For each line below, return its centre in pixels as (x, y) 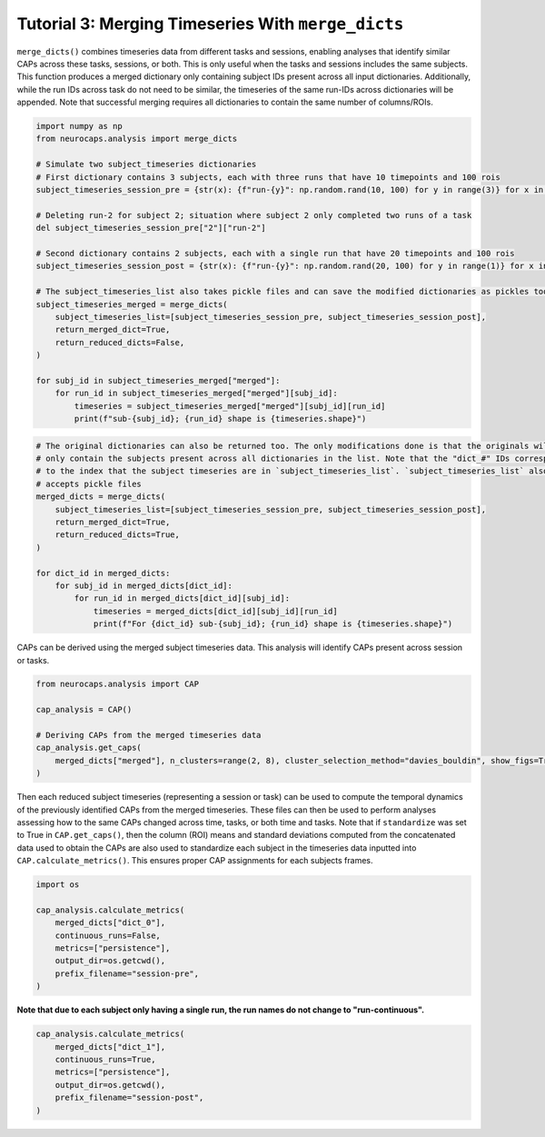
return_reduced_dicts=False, (120, 342)
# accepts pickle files (89, 484)
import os (58, 885)
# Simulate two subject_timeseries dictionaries (146, 165)
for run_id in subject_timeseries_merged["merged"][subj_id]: (196, 394)
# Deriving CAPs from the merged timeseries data (149, 735)
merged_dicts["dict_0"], (110, 923)
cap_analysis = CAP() (84, 710)
